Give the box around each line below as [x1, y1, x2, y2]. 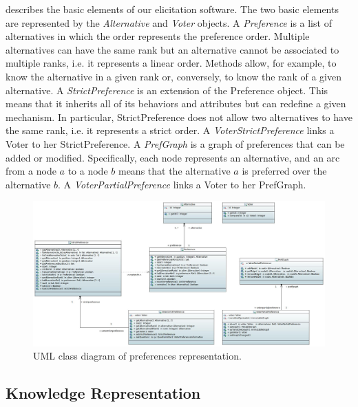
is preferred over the [242, 164, 327, 178]
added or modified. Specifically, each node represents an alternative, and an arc [6, 150, 340, 164]
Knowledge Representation [6, 382, 201, 404]
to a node [67, 164, 108, 178]
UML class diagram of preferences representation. [33, 349, 242, 363]
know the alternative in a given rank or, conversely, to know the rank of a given [6, 69, 341, 83]
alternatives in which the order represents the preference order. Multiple [6, 29, 310, 43]
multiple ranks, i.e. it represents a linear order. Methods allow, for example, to [6, 56, 337, 70]
